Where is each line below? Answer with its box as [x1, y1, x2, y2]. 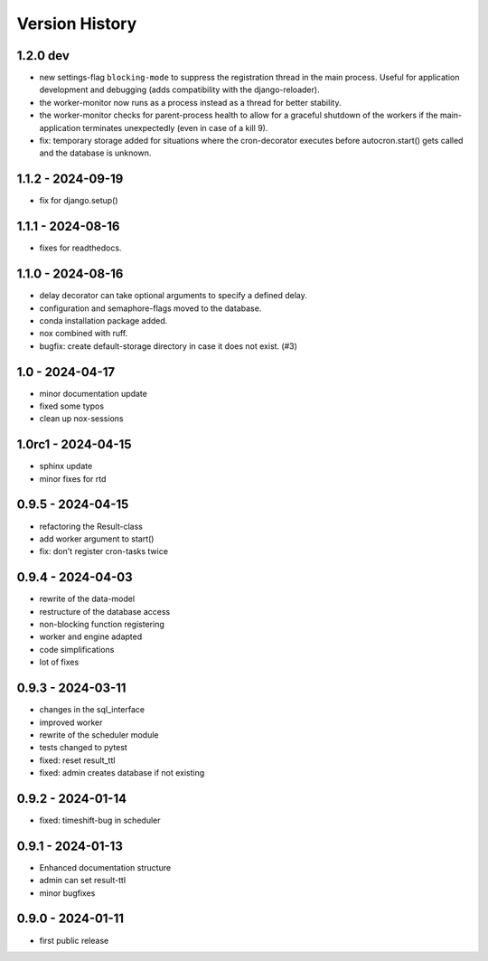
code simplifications [39, 644, 115, 655]
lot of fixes [39, 656, 80, 668]
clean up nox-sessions [39, 413, 124, 424]
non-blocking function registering [39, 619, 164, 630]
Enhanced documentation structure [39, 862, 172, 872]
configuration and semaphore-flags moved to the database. [39, 303, 262, 314]
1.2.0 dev [16, 48, 70, 63]
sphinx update [39, 461, 93, 472]
